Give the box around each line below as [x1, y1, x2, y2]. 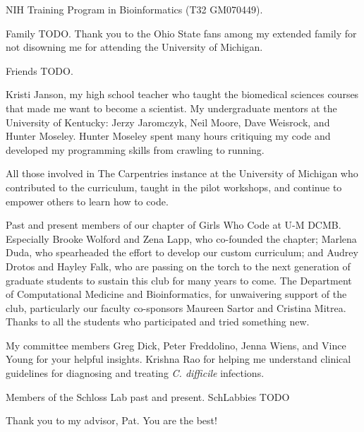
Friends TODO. [6, 63, 73, 78]
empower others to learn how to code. [6, 193, 169, 208]
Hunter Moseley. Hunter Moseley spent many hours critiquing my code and [6, 128, 331, 143]
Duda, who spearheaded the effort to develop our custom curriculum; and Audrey [6, 245, 358, 260]
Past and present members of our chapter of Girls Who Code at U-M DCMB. [6, 217, 341, 232]
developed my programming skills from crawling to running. [6, 142, 265, 157]
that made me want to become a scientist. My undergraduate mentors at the [6, 100, 337, 115]
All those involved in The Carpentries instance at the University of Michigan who [6, 166, 358, 181]
